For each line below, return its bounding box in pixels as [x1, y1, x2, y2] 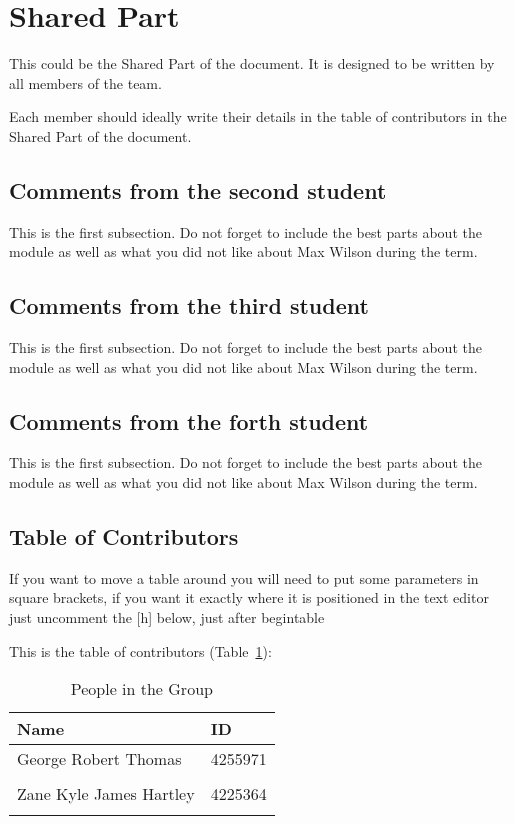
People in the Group [70, 677, 213, 701]
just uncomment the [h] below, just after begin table [9, 607, 325, 628]
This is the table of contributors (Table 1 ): [9, 640, 272, 661]
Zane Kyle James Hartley [17, 782, 195, 806]
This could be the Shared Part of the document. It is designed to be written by [9, 53, 495, 74]
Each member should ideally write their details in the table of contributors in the [9, 106, 507, 127]
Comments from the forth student [9, 405, 369, 436]
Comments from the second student [9, 174, 387, 205]
